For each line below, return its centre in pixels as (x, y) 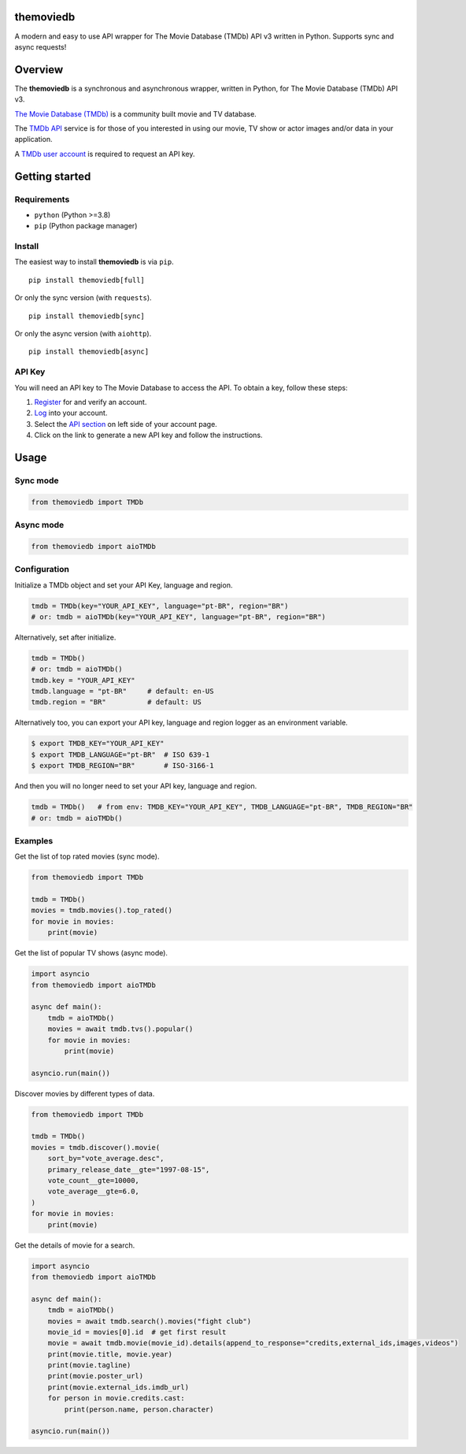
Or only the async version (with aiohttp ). (83, 334)
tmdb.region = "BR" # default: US (116, 702)
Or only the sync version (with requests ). (83, 298)
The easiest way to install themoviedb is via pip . (94, 262)
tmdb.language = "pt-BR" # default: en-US (122, 692)
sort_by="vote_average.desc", (106, 1159)
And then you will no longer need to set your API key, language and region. (136, 786)
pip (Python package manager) (86, 226)
